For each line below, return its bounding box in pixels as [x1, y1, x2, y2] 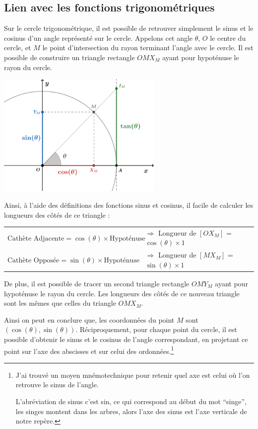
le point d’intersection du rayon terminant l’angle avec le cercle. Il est [42, 42, 254, 53]
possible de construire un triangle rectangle [4, 52, 135, 62]
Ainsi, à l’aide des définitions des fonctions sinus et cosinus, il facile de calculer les [4, 199, 254, 210]
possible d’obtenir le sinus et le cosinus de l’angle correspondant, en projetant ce [4, 334, 248, 344]
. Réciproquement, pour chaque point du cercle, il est [75, 324, 237, 335]
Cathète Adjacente [7, 235, 64, 242]
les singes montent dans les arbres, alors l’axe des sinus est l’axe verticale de [15, 406, 247, 416]
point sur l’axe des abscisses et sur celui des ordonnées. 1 [4, 344, 174, 356]
